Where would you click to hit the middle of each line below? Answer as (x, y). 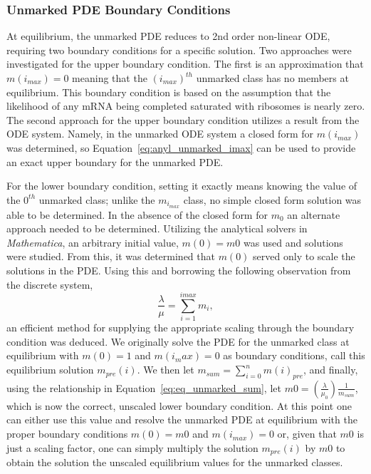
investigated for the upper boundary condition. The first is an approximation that (185, 64)
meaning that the (110, 78)
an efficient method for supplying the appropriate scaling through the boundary (181, 328)
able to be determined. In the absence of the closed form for (137, 214)
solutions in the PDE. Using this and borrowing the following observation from (179, 270)
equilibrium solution (50, 370)
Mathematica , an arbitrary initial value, (93, 242)
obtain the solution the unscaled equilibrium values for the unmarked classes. (175, 462)
